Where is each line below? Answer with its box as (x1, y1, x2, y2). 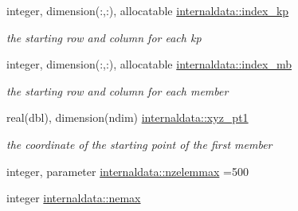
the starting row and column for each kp (6, 29, 202, 45)
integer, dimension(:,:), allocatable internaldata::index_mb (6, 56, 292, 72)
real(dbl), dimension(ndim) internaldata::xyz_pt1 (6, 109, 249, 126)
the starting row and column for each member (6, 82, 229, 99)
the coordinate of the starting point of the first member (6, 135, 273, 152)
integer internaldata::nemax (6, 190, 141, 206)
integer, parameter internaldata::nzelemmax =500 (6, 162, 249, 179)
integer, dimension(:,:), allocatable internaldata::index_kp (6, 2, 289, 18)
